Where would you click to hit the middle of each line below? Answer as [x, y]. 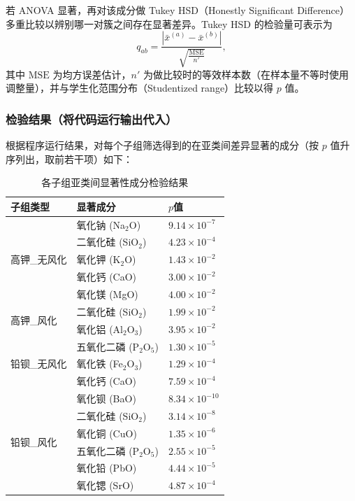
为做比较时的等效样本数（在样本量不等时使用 [246, 74]
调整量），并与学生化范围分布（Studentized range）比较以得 [140, 88]
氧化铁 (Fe [100, 364]
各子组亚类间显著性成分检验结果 [115, 182]
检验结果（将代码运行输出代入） [92, 119]
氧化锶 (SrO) [105, 485]
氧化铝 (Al [100, 329]
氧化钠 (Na [101, 224]
